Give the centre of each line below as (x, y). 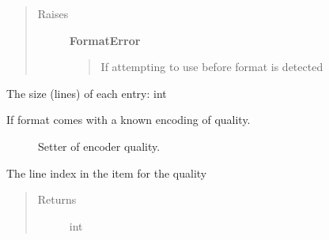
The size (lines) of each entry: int (87, 93)
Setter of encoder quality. (99, 146)
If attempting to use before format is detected (212, 67)
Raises (53, 13)
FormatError (105, 40)
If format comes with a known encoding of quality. (129, 120)
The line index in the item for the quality (107, 172)
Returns (57, 199)
